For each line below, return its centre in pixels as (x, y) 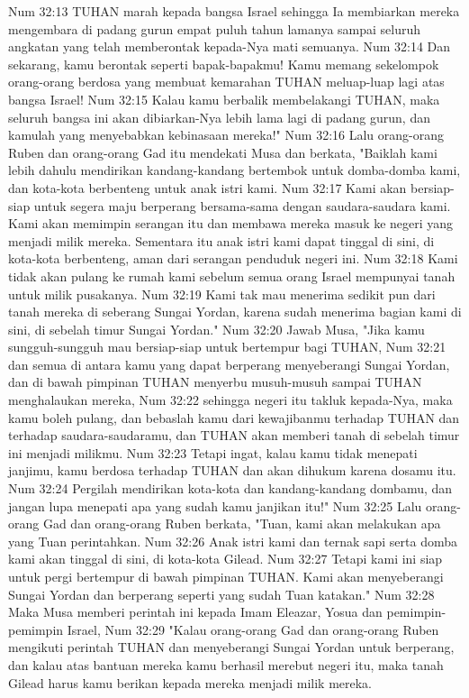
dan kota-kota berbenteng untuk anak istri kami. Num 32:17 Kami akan (207, 187)
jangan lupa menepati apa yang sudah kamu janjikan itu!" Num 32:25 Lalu (215, 505)
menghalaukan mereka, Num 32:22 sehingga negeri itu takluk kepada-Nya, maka (230, 400)
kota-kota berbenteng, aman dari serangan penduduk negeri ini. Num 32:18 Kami (233, 258)
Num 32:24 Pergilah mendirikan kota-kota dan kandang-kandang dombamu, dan (230, 488)
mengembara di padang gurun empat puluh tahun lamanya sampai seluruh (215, 28)
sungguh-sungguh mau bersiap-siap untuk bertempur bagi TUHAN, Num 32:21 (227, 347)
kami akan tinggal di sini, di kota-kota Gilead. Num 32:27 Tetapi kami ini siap (225, 559)
